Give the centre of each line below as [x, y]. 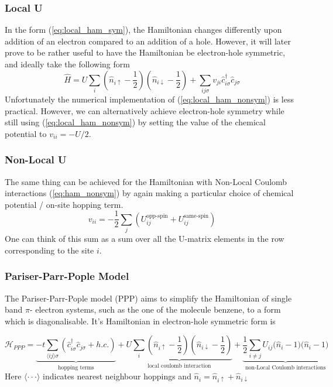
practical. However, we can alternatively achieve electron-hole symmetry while [145, 110]
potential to [26, 133]
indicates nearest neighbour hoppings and [117, 376]
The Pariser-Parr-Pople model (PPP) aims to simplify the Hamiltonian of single [148, 298]
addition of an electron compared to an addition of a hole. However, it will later [148, 41]
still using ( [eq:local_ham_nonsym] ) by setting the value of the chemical [135, 122]
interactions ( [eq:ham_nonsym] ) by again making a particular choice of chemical [149, 193]
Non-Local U [36, 160]
